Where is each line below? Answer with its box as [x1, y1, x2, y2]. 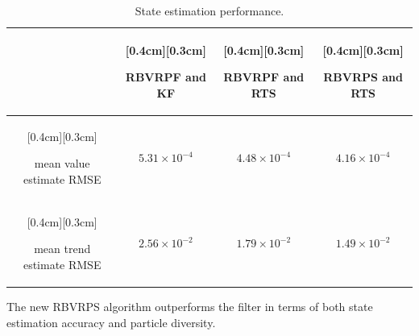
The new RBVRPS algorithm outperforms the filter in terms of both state [6, 297, 373, 314]
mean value [34, 155, 90, 172]
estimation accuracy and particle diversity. [6, 313, 216, 330]
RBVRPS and [323, 68, 404, 85]
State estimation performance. [135, 2, 284, 19]
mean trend [34, 240, 91, 257]
